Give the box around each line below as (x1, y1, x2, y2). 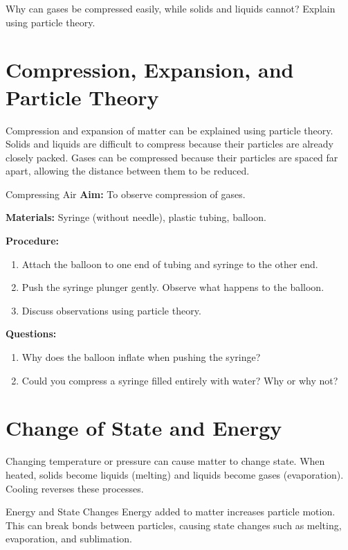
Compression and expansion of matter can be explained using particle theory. (6, 123, 333, 137)
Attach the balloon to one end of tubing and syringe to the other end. (21, 256, 318, 271)
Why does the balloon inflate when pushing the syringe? (21, 350, 261, 364)
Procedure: (6, 233, 59, 248)
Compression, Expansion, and (6, 55, 294, 84)
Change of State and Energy (6, 414, 282, 442)
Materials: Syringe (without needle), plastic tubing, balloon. (6, 210, 266, 224)
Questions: (6, 326, 57, 341)
